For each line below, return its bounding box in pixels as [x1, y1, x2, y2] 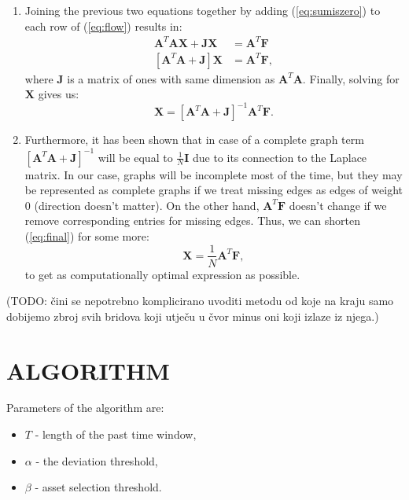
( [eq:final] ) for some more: [24, 227, 149, 244]
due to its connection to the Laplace [192, 149, 367, 165]
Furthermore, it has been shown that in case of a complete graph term [24, 131, 364, 148]
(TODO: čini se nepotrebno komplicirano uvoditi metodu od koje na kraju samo [6, 292, 394, 309]
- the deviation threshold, [35, 452, 158, 469]
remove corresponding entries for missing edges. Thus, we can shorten [24, 212, 360, 229]
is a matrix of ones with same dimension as [67, 70, 275, 86]
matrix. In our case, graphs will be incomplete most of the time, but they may [24, 166, 403, 182]
